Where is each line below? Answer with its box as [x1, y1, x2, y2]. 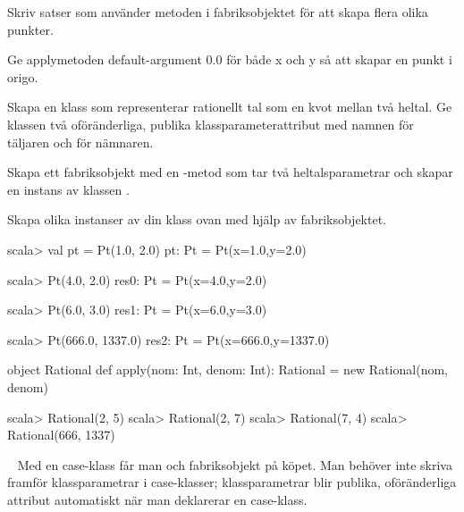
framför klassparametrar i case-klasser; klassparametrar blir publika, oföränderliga [7, 473, 457, 491]
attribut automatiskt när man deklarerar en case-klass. [7, 490, 308, 508]
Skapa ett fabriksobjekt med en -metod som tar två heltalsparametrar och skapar [7, 163, 453, 181]
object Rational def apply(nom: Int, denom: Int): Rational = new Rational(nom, [7, 360, 448, 379]
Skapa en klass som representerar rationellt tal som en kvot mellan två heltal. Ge [7, 97, 452, 116]
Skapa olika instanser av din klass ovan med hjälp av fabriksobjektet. [7, 210, 387, 229]
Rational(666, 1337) [7, 425, 115, 444]
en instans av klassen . [7, 180, 130, 198]
